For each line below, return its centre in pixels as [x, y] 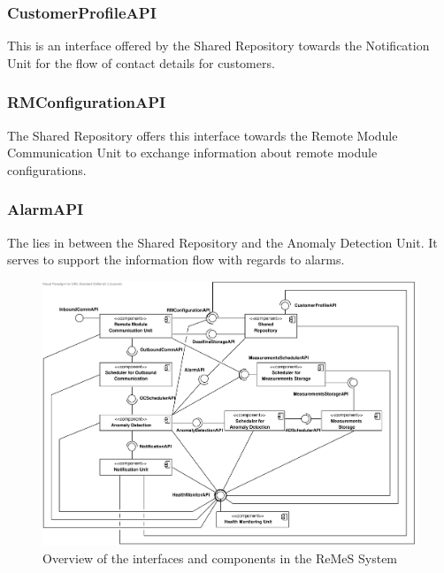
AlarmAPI [46, 209]
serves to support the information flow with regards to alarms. [176, 260]
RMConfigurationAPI [87, 102]
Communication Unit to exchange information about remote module [192, 153]
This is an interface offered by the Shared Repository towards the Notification [218, 46]
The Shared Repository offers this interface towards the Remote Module [203, 135]
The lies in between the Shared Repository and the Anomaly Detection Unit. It [222, 242]
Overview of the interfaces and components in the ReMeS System [220, 558]
